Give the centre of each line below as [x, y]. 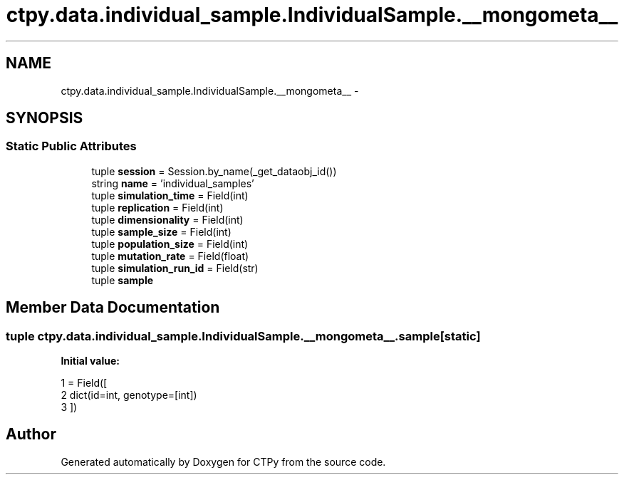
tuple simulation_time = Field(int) [170, 195]
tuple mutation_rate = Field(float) [170, 256]
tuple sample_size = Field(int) [161, 231]
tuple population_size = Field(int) [170, 244]
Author [31, 434]
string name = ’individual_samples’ [173, 183]
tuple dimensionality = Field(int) [167, 219]
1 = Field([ [84, 383]
